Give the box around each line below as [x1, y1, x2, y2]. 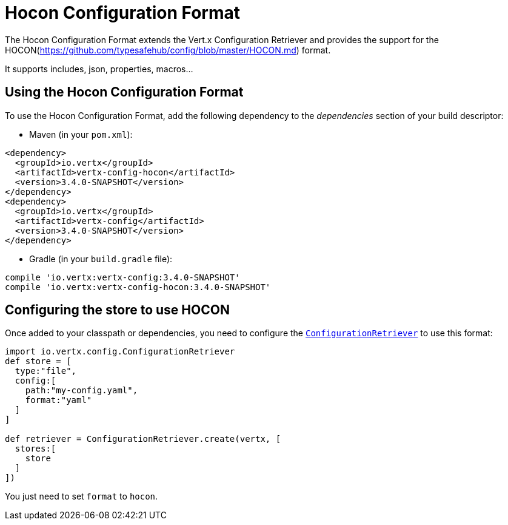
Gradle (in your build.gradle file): [29, 253, 173, 264]
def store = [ [5, 356, 72, 367]
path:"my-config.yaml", [25, 385, 138, 396]
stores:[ [15, 444, 56, 454]
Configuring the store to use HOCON [5, 302, 230, 318]
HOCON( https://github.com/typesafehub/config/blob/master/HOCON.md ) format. [5, 44, 331, 55]
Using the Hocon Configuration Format [5, 84, 244, 100]
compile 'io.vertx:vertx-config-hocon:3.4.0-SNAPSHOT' [5, 282, 271, 292]
